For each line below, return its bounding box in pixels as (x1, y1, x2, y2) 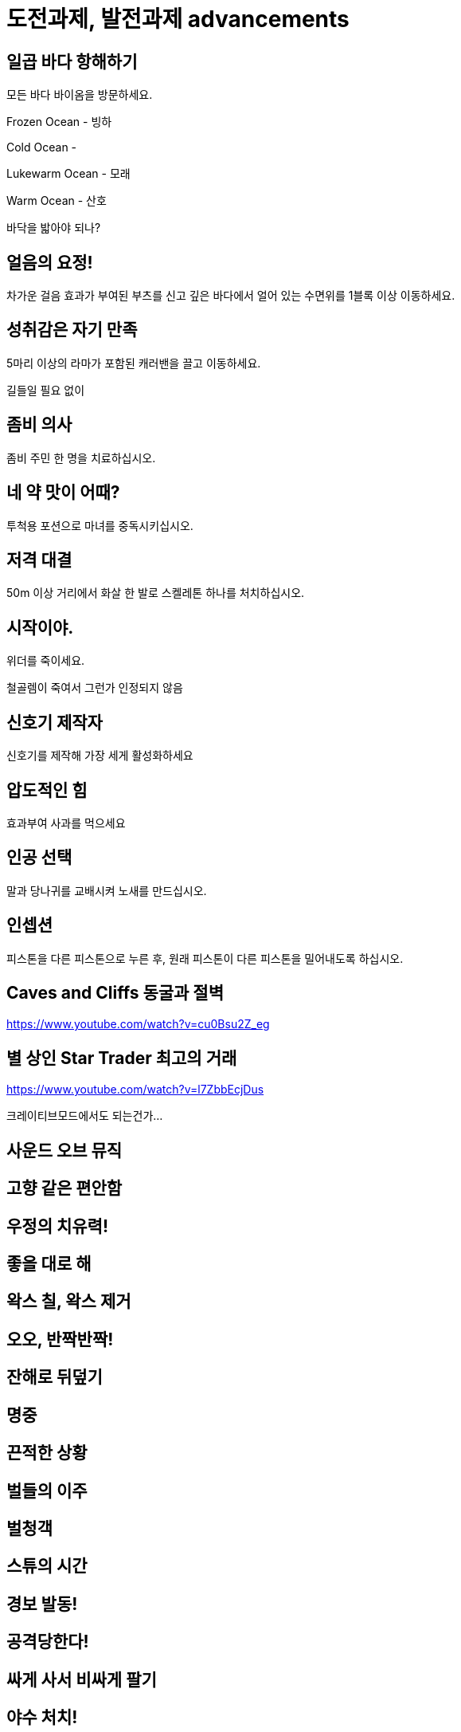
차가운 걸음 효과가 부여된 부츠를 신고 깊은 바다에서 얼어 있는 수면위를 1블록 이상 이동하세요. (6, 289, 455, 303)
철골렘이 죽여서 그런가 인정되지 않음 (6, 681, 183, 695)
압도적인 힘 (6, 780, 88, 800)
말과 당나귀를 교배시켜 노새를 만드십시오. (6, 883, 207, 897)
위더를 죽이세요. (6, 654, 85, 668)
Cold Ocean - (6, 140, 77, 155)
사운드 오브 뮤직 (6, 1140, 123, 1161)
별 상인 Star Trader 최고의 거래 (6, 1047, 237, 1068)
